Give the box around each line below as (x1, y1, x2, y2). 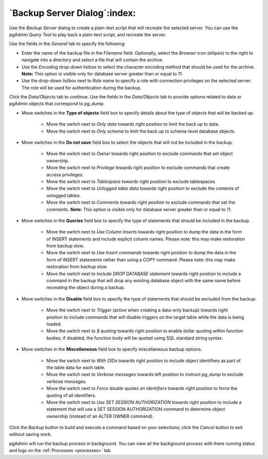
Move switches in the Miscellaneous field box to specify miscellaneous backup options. (21, 346, 202, 352)
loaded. (46, 321, 62, 327)
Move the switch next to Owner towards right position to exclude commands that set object (46, 151, 233, 156)
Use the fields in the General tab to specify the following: (9, 41, 126, 47)
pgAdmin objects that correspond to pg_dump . (9, 101, 105, 107)
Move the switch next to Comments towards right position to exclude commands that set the (46, 199, 235, 206)
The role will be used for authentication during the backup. (21, 84, 141, 90)
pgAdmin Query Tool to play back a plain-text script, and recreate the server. (9, 31, 166, 37)
